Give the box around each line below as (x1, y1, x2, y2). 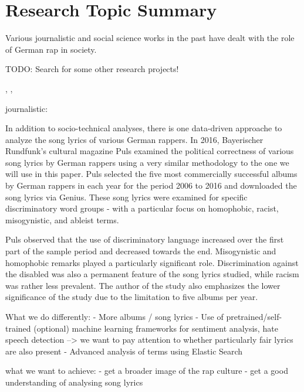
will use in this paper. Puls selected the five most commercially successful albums (5, 168, 298, 180)
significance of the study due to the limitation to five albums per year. (5, 291, 258, 303)
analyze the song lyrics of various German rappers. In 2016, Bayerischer (5, 133, 264, 145)
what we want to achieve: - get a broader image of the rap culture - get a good (5, 364, 288, 377)
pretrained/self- (226, 311, 282, 322)
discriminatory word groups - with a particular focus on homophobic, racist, (5, 202, 279, 214)
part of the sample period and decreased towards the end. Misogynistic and (5, 245, 276, 257)
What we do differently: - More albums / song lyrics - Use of (5, 311, 224, 322)
